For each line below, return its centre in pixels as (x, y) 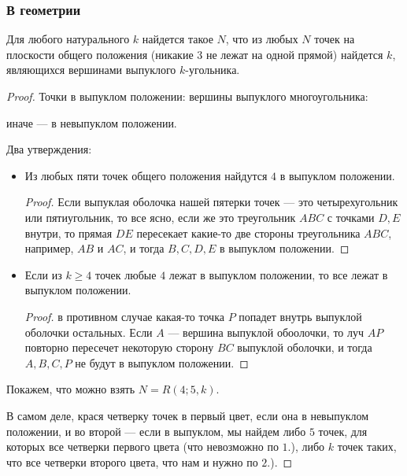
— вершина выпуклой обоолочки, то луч (266, 332)
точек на (335, 39)
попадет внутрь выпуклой (300, 316)
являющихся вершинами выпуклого (91, 70)
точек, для (343, 431)
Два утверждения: (49, 149)
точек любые (126, 274)
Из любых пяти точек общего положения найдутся (146, 175)
